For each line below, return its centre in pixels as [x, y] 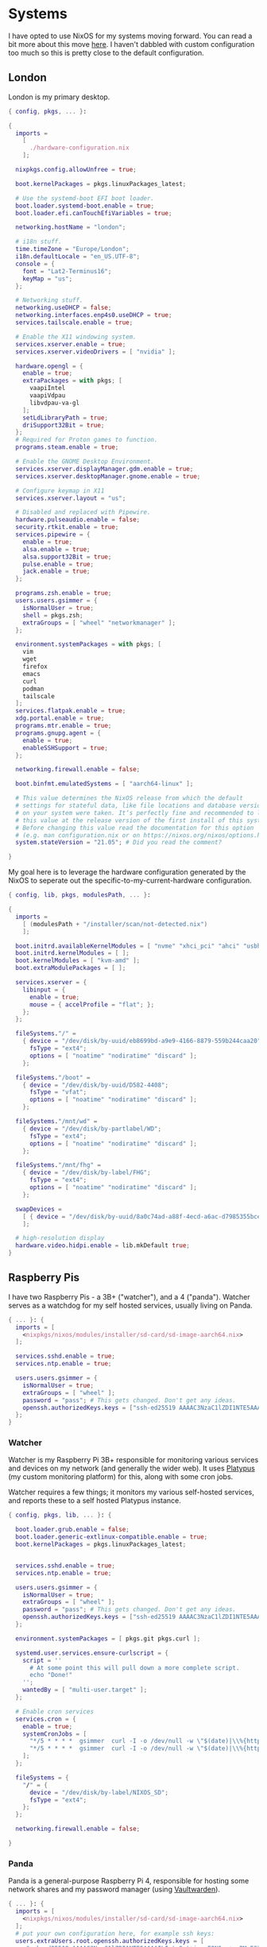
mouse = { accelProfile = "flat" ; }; [92, 1004]
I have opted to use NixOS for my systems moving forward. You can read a [130, 36]
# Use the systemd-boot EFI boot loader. [85, 198]
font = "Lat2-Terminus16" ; [67, 271]
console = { [35, 264]
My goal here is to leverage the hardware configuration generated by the [127, 872]
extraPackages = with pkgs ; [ [73, 381]
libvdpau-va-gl [54, 403]
